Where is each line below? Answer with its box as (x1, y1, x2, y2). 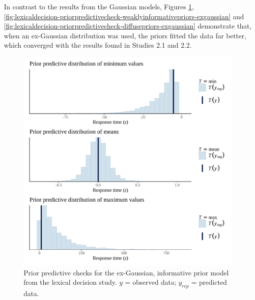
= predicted (191, 277, 227, 287)
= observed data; (125, 277, 176, 287)
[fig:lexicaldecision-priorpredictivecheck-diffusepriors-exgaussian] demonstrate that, (4, 21, 252, 31)
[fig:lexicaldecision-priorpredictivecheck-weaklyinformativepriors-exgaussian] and (4, 11, 244, 21)
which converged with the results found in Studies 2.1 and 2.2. (4, 40, 192, 50)
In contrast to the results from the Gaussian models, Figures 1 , (4, 1, 194, 11)
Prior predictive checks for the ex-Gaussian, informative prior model (24, 267, 229, 277)
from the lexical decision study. (24, 277, 117, 287)
